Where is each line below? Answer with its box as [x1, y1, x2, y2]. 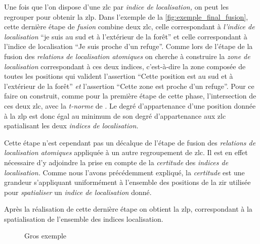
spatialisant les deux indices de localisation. [4, 120, 139, 131]
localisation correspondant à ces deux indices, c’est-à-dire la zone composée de [4, 61, 246, 71]
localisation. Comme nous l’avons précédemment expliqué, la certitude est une [4, 167, 245, 177]
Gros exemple [24, 230, 67, 241]
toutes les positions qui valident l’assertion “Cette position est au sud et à [4, 71, 233, 81]
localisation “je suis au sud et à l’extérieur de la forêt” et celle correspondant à [4, 31, 247, 41]
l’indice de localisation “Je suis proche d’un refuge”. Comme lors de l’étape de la [4, 41, 253, 52]
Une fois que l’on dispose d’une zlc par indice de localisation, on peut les [4, 2, 229, 12]
